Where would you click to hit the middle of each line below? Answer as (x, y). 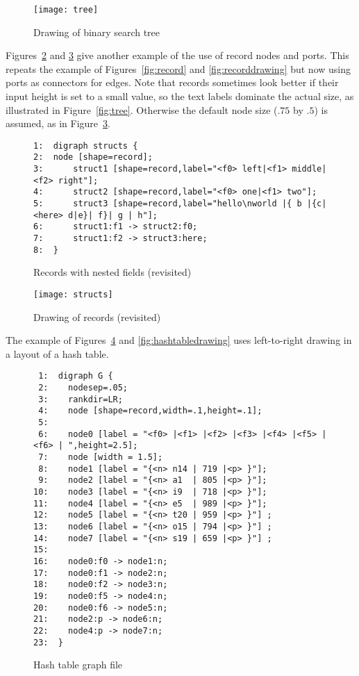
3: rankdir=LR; (81, 399)
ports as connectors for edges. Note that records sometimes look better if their (172, 82)
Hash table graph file (78, 665)
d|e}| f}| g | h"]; (113, 215)
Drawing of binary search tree (97, 32)
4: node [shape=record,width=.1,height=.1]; (150, 411)
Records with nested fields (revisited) (112, 272)
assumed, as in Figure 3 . (58, 123)
